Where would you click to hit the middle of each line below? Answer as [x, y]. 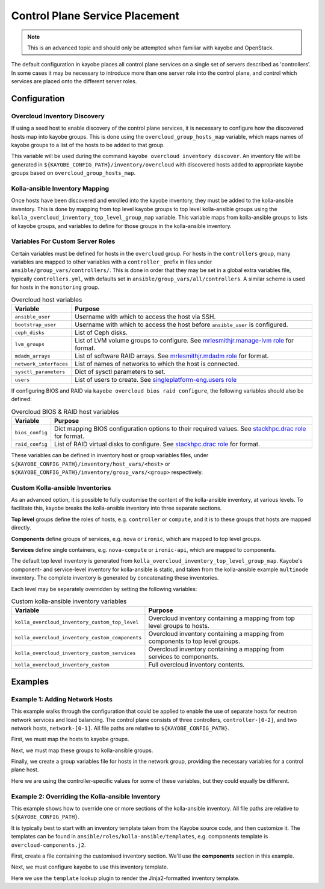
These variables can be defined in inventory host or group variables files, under [110, 455]
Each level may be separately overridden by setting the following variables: [104, 589]
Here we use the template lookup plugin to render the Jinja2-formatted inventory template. [125, 878]
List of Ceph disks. [101, 333]
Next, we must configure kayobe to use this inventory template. [90, 867]
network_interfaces [42, 364]
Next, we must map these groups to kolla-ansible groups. [82, 750]
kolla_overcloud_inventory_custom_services [75, 653]
